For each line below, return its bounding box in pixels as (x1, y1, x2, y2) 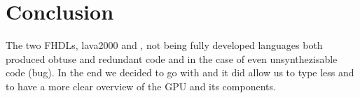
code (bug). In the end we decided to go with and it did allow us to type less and (6, 65, 354, 80)
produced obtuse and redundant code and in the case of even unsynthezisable (6, 51, 338, 66)
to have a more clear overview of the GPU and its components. (6, 78, 276, 93)
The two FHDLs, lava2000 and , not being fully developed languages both (6, 38, 323, 52)
